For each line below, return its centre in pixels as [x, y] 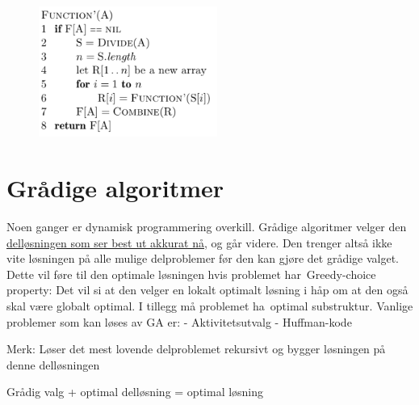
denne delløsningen [53, 364]
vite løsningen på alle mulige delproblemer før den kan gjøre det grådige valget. [203, 258]
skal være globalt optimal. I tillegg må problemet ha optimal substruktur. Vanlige [210, 305]
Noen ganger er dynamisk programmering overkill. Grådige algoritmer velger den [207, 226]
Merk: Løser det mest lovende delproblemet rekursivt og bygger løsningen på [196, 349]
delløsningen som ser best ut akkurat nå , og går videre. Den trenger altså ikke [199, 242]
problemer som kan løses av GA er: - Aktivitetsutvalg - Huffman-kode [179, 321]
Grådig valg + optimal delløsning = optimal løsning [135, 392]
